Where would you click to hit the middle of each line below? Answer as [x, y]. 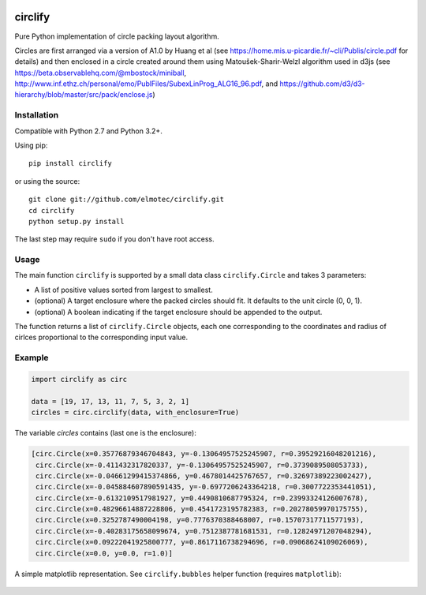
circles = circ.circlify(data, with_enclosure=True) [135, 413]
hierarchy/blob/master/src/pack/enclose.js [84, 95]
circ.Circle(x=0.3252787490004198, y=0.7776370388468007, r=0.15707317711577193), [200, 520]
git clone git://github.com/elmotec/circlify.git [127, 200]
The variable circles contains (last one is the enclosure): [105, 433]
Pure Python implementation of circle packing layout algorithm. [117, 36]
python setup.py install [77, 221]
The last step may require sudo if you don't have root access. [114, 239]
